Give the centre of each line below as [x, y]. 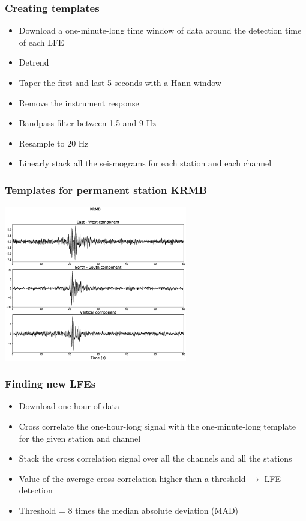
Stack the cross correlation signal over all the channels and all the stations [155, 458]
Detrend [34, 62]
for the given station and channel [80, 438]
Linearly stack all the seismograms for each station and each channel [145, 163]
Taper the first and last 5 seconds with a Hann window [120, 82]
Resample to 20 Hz [54, 143]
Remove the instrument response [79, 102]
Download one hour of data [69, 406]
